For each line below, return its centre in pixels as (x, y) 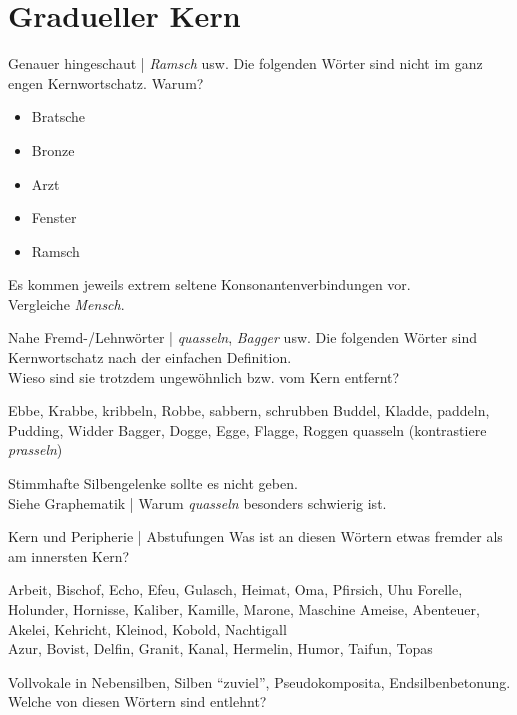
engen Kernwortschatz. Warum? (106, 82)
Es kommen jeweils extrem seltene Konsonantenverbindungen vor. (209, 284)
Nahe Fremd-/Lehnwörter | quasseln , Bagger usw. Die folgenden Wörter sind (242, 337)
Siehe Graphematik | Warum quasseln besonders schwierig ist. (197, 502)
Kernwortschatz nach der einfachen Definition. (150, 357)
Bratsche (58, 116)
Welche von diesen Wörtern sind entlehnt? (137, 701)
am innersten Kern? (69, 555)
